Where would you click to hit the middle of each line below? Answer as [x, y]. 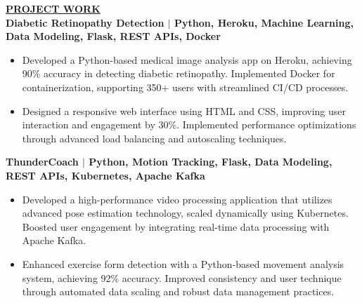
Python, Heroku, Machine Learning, [264, 22]
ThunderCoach [42, 162]
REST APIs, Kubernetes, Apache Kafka [105, 175]
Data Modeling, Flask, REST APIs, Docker [113, 36]
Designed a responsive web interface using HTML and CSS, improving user [184, 110]
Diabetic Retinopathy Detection [85, 22]
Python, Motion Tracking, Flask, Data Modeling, [211, 162]
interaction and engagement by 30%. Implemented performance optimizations [189, 124]
